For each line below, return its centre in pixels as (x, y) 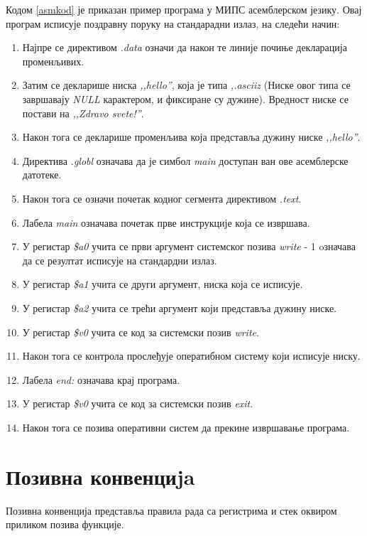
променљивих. (53, 61)
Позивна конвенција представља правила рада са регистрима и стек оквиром (171, 510)
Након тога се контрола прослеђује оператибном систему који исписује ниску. (191, 356)
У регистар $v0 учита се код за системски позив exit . (138, 403)
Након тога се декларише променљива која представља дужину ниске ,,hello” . (191, 137)
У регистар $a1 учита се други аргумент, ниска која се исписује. (163, 284)
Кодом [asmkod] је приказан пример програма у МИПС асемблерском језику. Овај (184, 9)
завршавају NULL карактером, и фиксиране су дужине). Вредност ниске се (185, 98)
